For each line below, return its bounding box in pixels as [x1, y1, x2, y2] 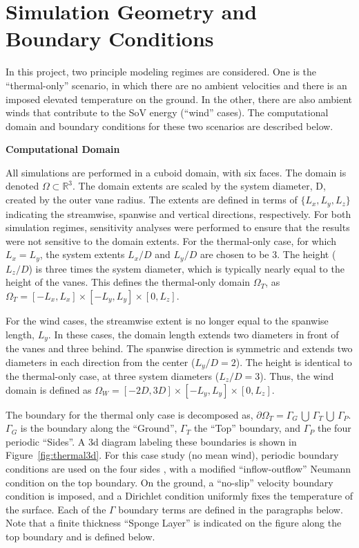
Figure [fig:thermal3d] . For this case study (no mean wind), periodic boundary [6, 448, 339, 462]
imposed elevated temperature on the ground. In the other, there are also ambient [6, 91, 353, 106]
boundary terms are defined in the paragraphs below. [118, 502, 343, 516]
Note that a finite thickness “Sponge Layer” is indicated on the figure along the [6, 515, 342, 530]
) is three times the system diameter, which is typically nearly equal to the [28, 261, 345, 275]
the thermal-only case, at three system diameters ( [6, 369, 220, 383]
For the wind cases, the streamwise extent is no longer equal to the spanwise [6, 313, 329, 327]
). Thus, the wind [260, 369, 334, 383]
